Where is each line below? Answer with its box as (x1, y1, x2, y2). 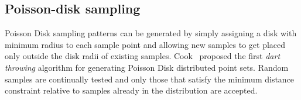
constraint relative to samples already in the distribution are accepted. (5, 84, 258, 96)
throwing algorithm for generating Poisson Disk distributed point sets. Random (5, 61, 289, 73)
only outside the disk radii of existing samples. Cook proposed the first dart (5, 50, 281, 62)
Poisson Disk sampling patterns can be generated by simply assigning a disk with (5, 27, 297, 39)
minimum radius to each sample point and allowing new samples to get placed (5, 38, 286, 50)
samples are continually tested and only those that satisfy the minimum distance (5, 73, 295, 85)
